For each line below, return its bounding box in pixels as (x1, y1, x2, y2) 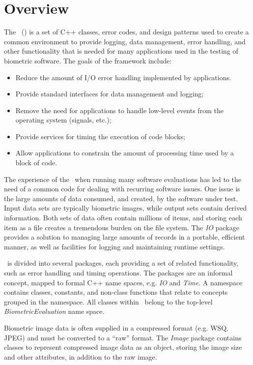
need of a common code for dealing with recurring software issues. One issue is (4, 183, 240, 194)
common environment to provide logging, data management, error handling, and (4, 36, 246, 46)
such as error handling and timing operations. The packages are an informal (4, 268, 233, 277)
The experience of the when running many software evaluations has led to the (4, 174, 241, 184)
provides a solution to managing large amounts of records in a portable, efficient (4, 232, 245, 242)
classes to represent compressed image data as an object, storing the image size (4, 342, 242, 352)
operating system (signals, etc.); (15, 115, 112, 125)
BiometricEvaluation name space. (4, 306, 105, 316)
